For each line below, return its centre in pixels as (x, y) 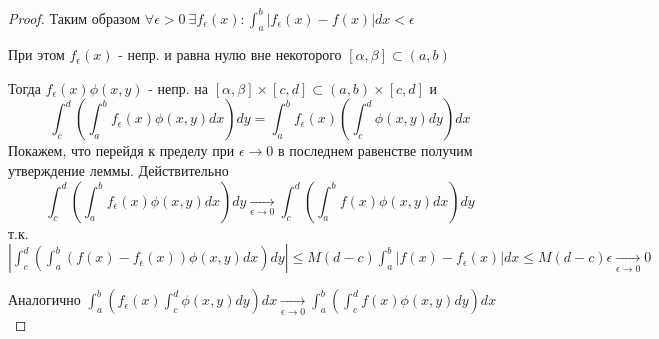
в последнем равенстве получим (375, 150)
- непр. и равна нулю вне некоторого (230, 54)
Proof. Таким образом (74, 17)
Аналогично (44, 299)
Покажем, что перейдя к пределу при (121, 150)
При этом (36, 54)
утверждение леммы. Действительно (118, 170)
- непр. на (178, 87)
